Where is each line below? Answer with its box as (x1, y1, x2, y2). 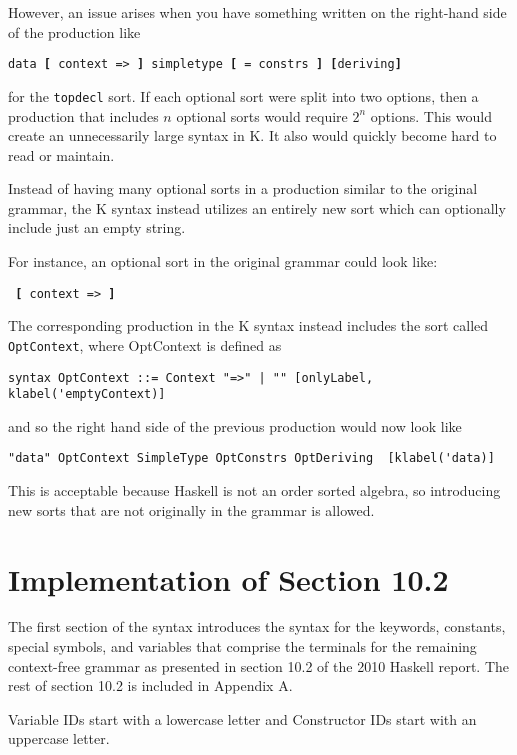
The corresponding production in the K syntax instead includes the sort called (8, 315, 489, 336)
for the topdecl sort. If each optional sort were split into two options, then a (8, 85, 479, 106)
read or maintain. (8, 144, 115, 165)
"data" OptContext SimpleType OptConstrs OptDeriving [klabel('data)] (8, 451, 495, 466)
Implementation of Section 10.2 (8, 558, 449, 599)
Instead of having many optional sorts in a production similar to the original (8, 178, 478, 199)
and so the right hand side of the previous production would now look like (8, 415, 462, 436)
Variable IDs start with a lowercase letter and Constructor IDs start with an (8, 708, 477, 729)
